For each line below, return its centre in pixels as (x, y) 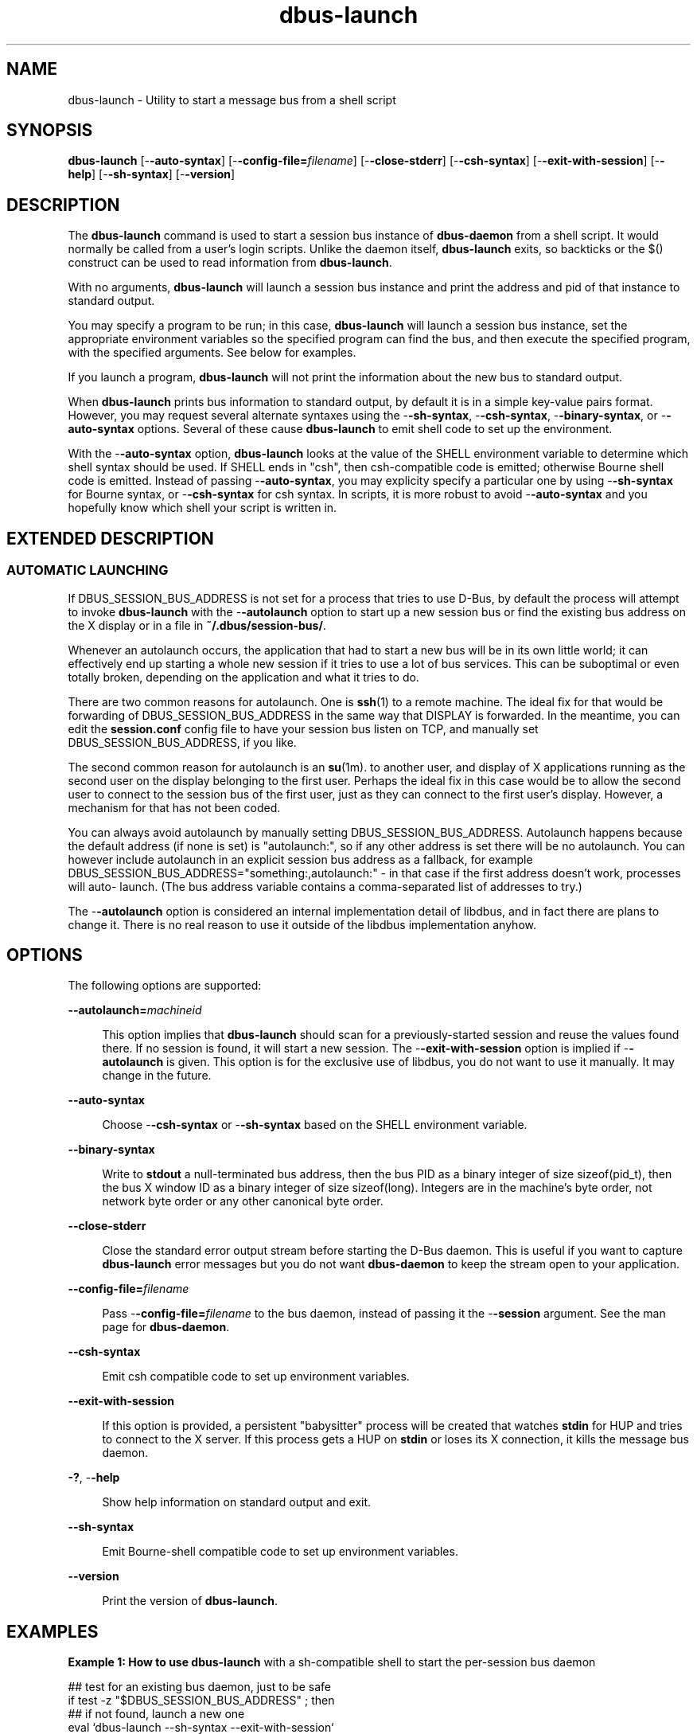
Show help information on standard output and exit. (237, 1502)
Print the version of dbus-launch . (190, 1601)
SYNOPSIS (50, 131)
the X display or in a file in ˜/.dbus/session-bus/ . (197, 625)
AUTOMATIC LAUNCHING (88, 570)
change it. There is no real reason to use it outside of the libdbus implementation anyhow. (302, 924)
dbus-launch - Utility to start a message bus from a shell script (232, 100)
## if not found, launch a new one (156, 1714)
